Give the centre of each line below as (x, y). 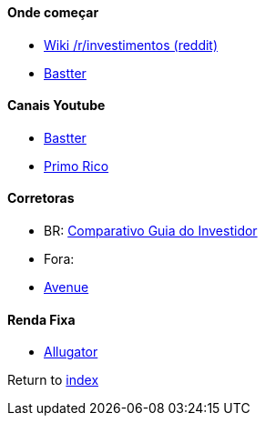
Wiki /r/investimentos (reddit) (131, 45)
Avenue (66, 287)
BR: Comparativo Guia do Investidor (151, 231)
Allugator (71, 352)
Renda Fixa (41, 319)
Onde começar (53, 12)
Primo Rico (76, 166)
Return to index (53, 380)
